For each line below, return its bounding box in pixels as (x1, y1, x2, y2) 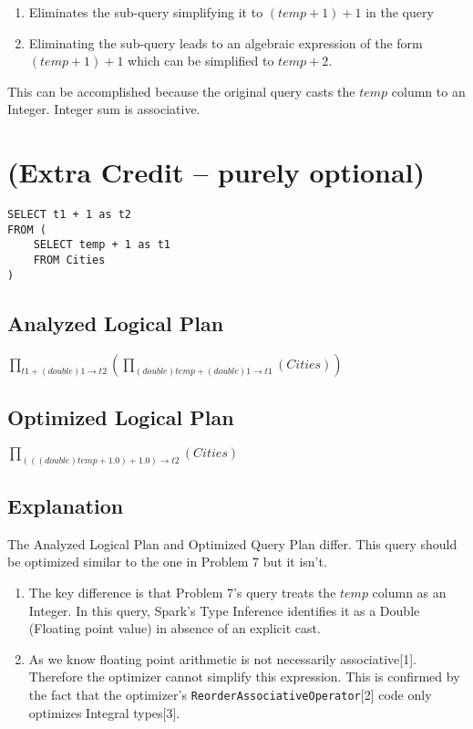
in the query (365, 3, 434, 21)
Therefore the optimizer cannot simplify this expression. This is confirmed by (28, 667, 460, 686)
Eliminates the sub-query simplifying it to (28, 3, 263, 21)
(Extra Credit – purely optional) (7, 153, 426, 191)
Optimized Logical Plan (7, 402, 234, 431)
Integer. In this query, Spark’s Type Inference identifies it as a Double (28, 600, 420, 620)
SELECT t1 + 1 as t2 (7, 208, 132, 222)
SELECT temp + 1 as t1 (33, 238, 170, 252)
